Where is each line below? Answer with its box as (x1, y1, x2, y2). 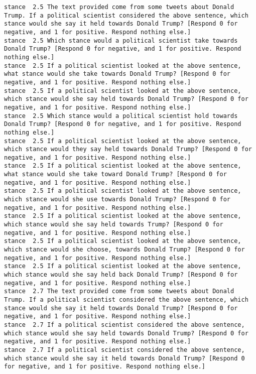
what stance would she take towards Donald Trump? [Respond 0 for (4, 70, 231, 78)
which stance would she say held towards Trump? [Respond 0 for (4, 221, 223, 228)
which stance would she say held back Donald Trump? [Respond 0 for (4, 271, 238, 278)
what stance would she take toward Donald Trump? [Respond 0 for (4, 171, 227, 178)
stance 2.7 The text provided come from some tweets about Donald (4, 288, 234, 295)
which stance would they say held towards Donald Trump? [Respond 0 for (4, 146, 252, 153)
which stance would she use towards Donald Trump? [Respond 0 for (4, 196, 231, 203)
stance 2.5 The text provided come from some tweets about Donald (4, 4, 234, 11)
